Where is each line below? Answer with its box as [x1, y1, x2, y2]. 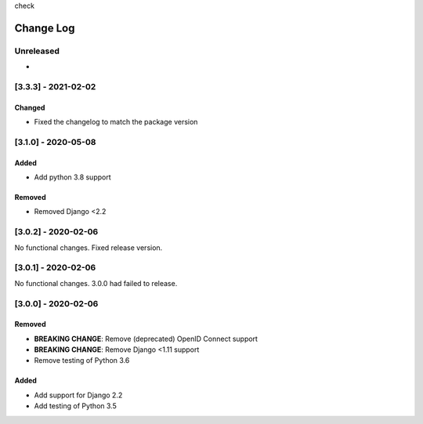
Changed [14, 103, 45, 112]
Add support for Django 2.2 [34, 390, 123, 400]
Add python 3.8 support [34, 172, 111, 182]
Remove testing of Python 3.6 [34, 356, 130, 365]
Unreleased [14, 45, 60, 56]
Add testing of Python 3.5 [34, 401, 117, 411]
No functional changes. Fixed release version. [14, 243, 163, 252]
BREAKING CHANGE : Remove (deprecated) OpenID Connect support [34, 334, 258, 343]
